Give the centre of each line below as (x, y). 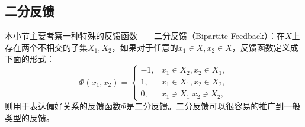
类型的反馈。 (30, 118)
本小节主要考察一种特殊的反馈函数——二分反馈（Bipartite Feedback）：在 (145, 36)
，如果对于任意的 (145, 47)
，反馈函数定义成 (265, 47)
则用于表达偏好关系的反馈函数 (63, 106)
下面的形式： (30, 59)
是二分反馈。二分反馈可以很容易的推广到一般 (213, 106)
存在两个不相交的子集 (46, 47)
